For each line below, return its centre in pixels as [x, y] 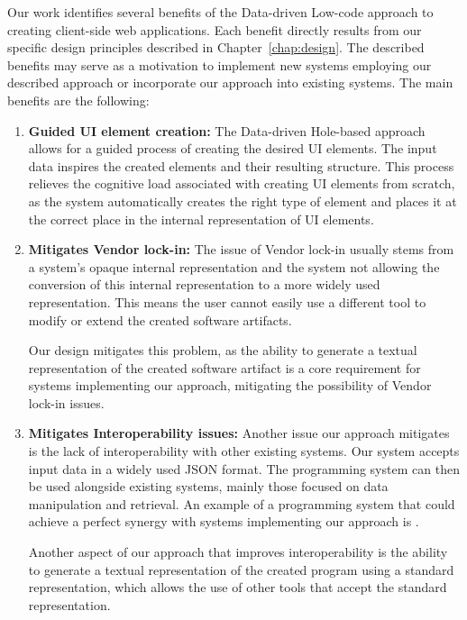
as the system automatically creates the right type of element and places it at [243, 201]
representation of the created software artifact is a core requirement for [224, 367]
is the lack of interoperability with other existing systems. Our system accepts [244, 451]
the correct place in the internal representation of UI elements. [201, 219]
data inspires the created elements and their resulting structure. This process [241, 165]
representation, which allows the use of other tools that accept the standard [238, 587]
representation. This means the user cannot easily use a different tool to [227, 301]
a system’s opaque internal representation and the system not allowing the [234, 266]
